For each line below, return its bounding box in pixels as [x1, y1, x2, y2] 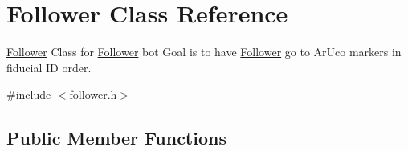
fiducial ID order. [6, 59, 92, 75]
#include [6, 86, 51, 103]
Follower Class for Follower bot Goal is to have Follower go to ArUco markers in [6, 43, 402, 60]
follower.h [69, 86, 117, 103]
